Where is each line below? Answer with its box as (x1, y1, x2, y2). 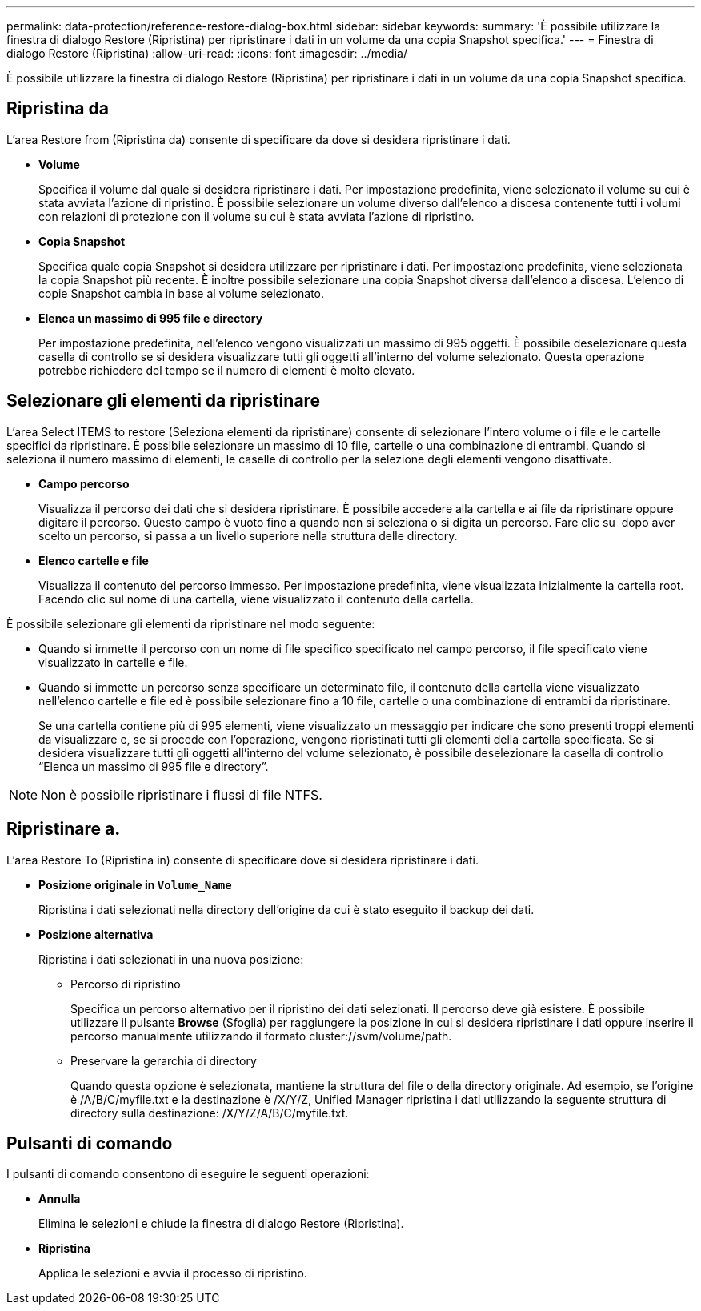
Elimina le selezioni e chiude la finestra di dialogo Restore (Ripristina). (38, 1217, 404, 1231)
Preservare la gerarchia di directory (70, 1053, 257, 1068)
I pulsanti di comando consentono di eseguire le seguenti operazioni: (6, 1167, 370, 1181)
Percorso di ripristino (70, 976, 181, 991)
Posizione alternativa (38, 927, 154, 941)
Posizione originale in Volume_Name (38, 877, 232, 892)
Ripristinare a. (6, 819, 121, 840)
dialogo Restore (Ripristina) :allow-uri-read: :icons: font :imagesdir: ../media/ (6, 46, 407, 60)
